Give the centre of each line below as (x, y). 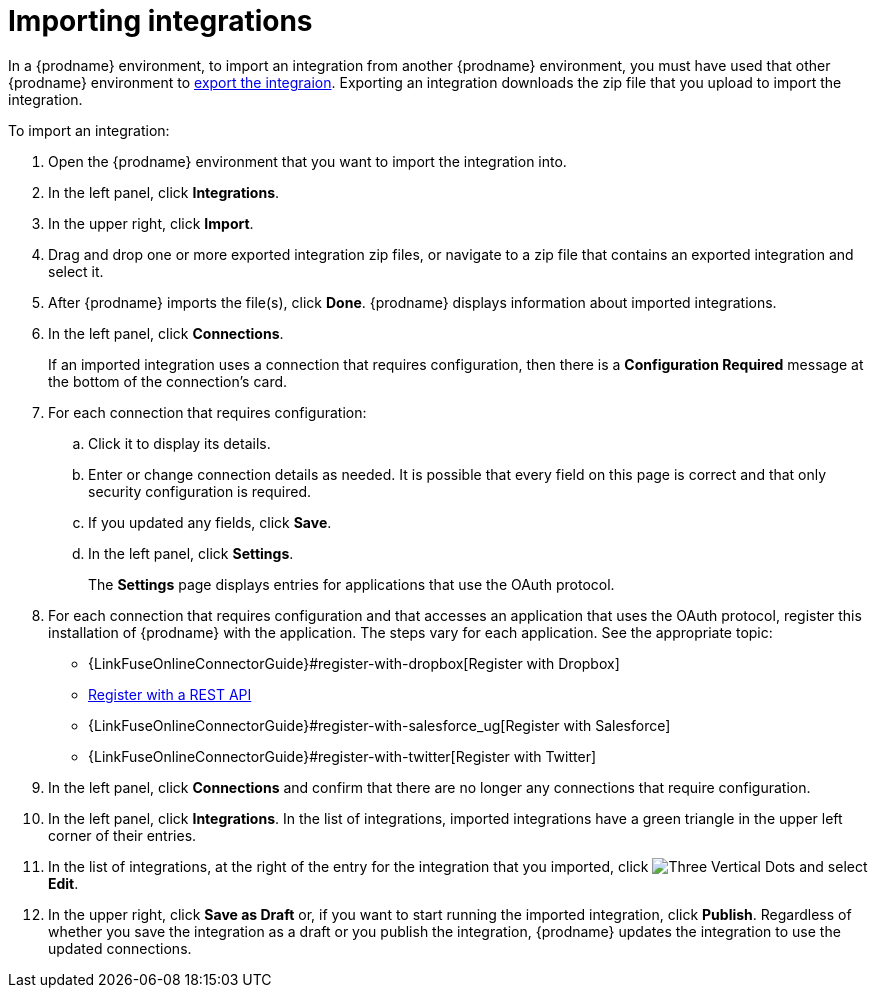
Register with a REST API (170, 694)
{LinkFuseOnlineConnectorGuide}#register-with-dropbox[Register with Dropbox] (354, 663)
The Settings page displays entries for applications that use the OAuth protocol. (351, 584)
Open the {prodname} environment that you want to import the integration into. (307, 161)
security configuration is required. (200, 491)
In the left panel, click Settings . (191, 553)
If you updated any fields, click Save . (210, 522)
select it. (76, 271)
